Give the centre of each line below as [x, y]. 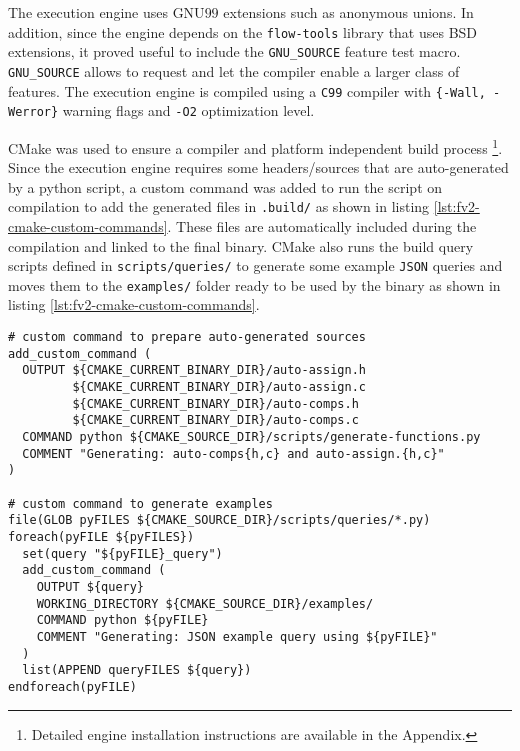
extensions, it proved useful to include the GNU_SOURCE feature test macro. [234, 51]
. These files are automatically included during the [322, 225]
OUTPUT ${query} [90, 586]
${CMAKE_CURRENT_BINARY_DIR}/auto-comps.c [215, 420]
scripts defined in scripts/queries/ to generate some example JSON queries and [255, 265]
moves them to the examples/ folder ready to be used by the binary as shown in [254, 284]
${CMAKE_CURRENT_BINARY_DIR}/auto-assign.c [219, 387]
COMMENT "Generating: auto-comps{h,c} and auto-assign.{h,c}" [233, 453]
